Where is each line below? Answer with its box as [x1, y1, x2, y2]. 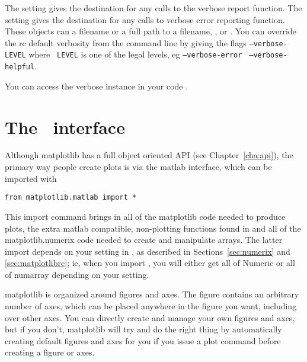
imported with [5, 172, 57, 184]
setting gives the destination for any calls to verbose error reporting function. [5, 13, 285, 25]
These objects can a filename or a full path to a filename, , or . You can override [5, 25, 296, 37]
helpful [5, 63, 35, 72]
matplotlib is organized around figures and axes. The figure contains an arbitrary [5, 288, 299, 300]
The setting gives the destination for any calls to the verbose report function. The [5, 2, 302, 14]
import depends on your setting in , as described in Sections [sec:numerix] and [5, 245, 290, 257]
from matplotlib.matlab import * [5, 193, 136, 202]
